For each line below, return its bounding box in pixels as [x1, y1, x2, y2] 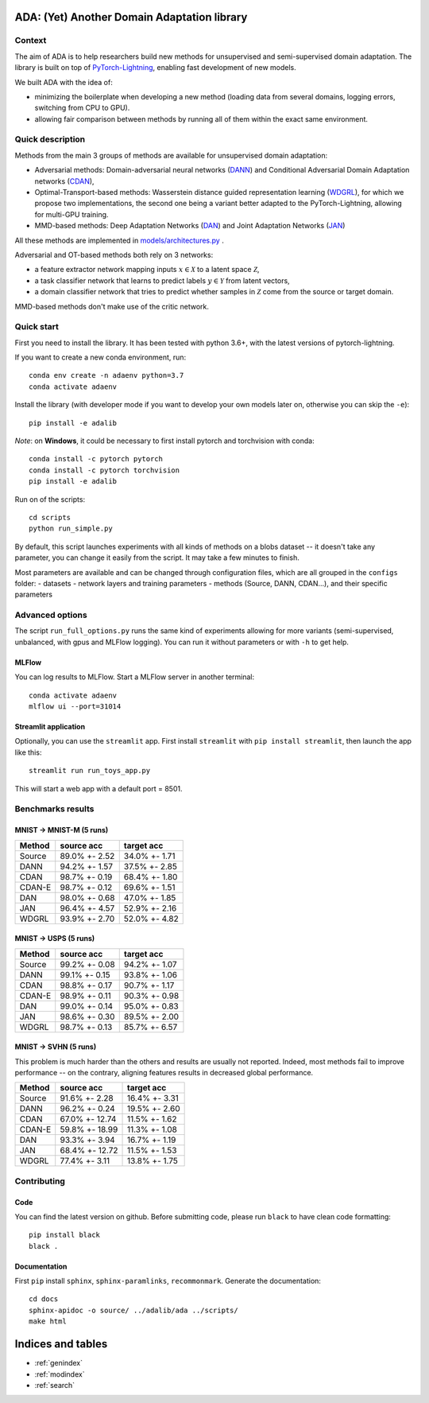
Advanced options [14, 609, 87, 620]
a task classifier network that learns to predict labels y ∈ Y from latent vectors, [34, 275, 290, 286]
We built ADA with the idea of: [14, 77, 113, 87]
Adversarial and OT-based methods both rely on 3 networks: [14, 250, 214, 259]
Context [14, 35, 47, 46]
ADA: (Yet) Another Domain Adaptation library [14, 10, 248, 24]
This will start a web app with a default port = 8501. [14, 783, 183, 793]
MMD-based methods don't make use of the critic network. [14, 301, 210, 311]
